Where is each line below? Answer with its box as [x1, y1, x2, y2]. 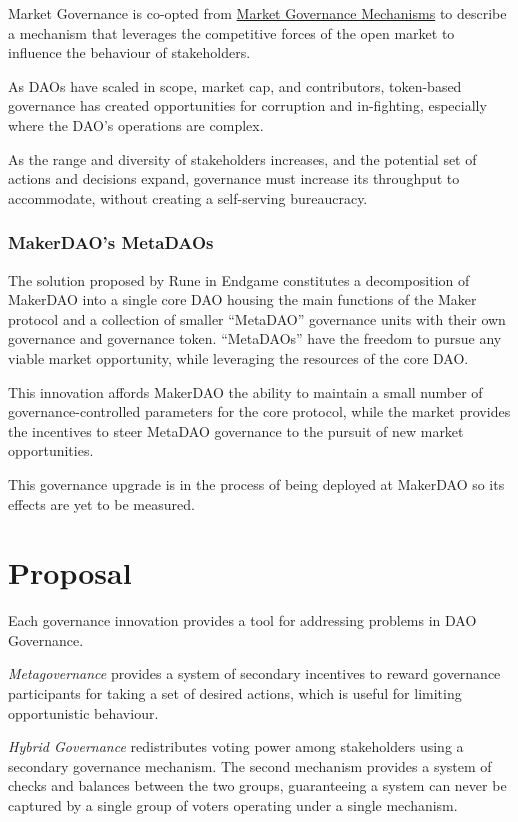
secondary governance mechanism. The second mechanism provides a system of [8, 755, 492, 776]
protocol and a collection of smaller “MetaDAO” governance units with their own [8, 308, 506, 329]
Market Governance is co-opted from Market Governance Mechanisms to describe [8, 3, 507, 23]
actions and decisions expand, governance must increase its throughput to [8, 168, 460, 189]
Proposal [8, 552, 132, 593]
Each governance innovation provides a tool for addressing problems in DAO [8, 610, 477, 631]
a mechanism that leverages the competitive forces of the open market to [8, 22, 455, 43]
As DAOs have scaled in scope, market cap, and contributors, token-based [8, 75, 462, 96]
